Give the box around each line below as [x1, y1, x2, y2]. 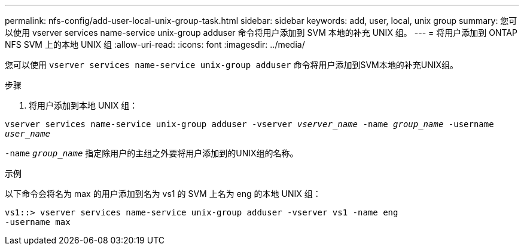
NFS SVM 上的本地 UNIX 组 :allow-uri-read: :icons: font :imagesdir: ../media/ [5, 39, 305, 50]
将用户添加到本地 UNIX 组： [29, 100, 138, 110]
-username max [5, 217, 71, 227]
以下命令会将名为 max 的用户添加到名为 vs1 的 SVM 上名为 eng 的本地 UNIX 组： [5, 189, 321, 199]
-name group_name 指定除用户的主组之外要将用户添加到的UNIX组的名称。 [5, 148, 298, 158]
